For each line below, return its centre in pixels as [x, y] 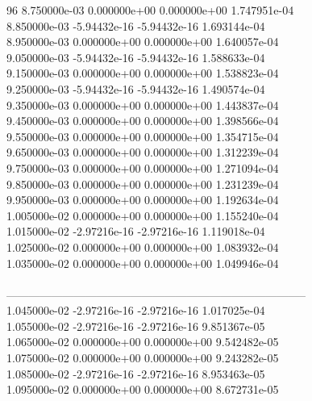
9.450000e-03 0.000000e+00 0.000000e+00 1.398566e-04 [143, 121]
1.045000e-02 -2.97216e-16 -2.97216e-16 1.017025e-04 [136, 310]
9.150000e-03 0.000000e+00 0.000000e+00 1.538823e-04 [143, 73]
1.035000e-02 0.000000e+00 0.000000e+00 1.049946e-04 [143, 263]
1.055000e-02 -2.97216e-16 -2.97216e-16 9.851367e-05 [136, 326]
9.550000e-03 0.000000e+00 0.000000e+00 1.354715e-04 [143, 136]
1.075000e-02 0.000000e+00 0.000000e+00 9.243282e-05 [143, 358]
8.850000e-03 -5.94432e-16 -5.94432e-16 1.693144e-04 [136, 25]
